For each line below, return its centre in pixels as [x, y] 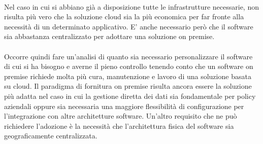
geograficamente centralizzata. [51, 136]
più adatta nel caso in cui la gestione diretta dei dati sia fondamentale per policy [130, 96]
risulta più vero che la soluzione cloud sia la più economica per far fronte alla [124, 16]
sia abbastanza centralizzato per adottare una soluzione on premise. [109, 36]
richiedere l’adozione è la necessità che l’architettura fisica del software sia [119, 125]
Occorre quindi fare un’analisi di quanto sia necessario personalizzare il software [128, 56]
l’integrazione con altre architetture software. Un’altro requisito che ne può [121, 116]
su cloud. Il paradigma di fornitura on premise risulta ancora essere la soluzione [128, 86]
